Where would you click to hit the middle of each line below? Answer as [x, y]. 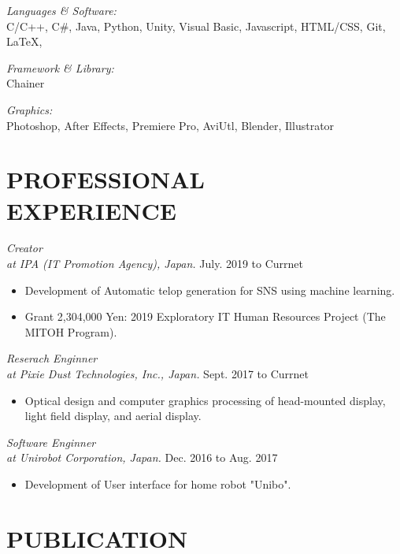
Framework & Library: [60, 67]
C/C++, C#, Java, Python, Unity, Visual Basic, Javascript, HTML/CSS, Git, [196, 26]
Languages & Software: [61, 10]
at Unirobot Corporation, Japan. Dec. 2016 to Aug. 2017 [142, 457]
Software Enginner [51, 442]
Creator [24, 248]
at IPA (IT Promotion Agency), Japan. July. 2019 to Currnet [155, 264]
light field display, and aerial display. [113, 416]
